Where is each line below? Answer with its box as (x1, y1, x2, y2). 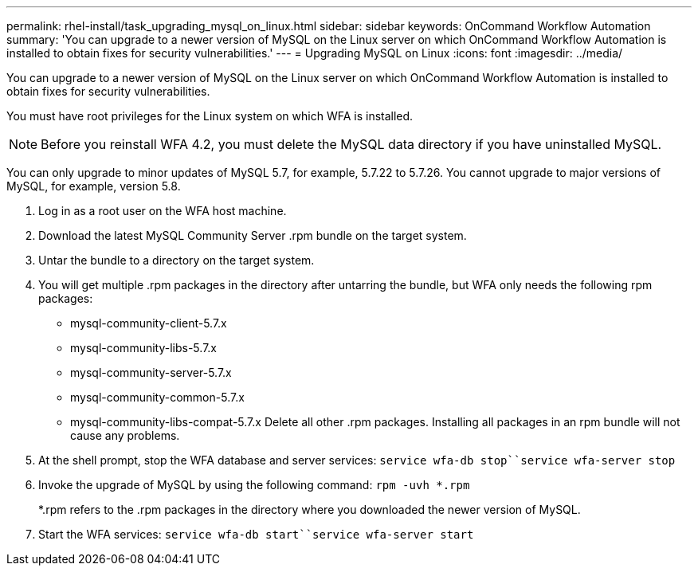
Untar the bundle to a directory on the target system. (38, 253, 315, 267)
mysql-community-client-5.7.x (70, 316, 227, 330)
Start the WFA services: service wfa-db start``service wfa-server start (38, 527, 474, 541)
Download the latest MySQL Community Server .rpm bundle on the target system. (38, 229, 467, 242)
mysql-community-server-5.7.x (70, 366, 232, 379)
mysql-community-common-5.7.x (70, 390, 245, 404)
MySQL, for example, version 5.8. (6, 179, 181, 193)
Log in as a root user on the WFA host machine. (38, 204, 287, 217)
